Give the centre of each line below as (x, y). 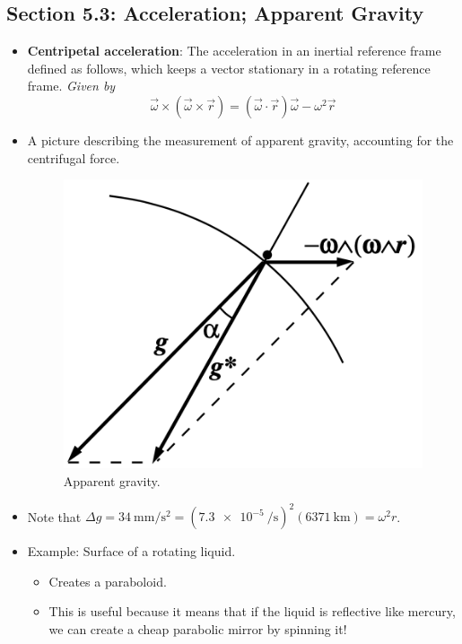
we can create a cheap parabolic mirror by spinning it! (198, 628)
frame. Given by (71, 86)
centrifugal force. (74, 157)
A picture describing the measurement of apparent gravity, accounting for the (240, 139)
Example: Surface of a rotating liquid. (131, 551)
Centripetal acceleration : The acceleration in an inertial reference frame (234, 51)
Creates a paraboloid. (108, 581)
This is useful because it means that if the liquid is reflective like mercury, (252, 611)
